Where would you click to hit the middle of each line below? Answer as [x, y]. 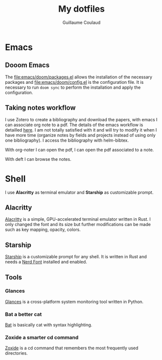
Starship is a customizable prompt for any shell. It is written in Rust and [76, 257]
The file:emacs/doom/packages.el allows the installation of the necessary [79, 77]
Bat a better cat [24, 314]
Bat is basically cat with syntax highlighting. [49, 325]
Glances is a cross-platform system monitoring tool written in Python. [74, 302]
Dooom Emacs [27, 65]
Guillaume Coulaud [81, 22]
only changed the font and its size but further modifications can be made [78, 225]
